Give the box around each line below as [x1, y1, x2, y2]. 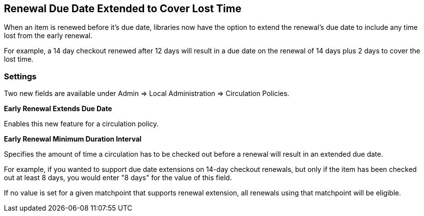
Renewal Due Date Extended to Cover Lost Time [4, 2, 242, 15]
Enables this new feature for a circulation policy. [4, 120, 159, 128]
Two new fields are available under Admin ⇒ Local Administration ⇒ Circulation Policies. [4, 89, 290, 98]
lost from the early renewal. [4, 31, 93, 40]
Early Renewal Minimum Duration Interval [4, 135, 142, 144]
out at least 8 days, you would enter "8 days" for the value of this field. [4, 173, 232, 182]
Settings [4, 71, 37, 81]
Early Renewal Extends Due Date [4, 104, 112, 113]
